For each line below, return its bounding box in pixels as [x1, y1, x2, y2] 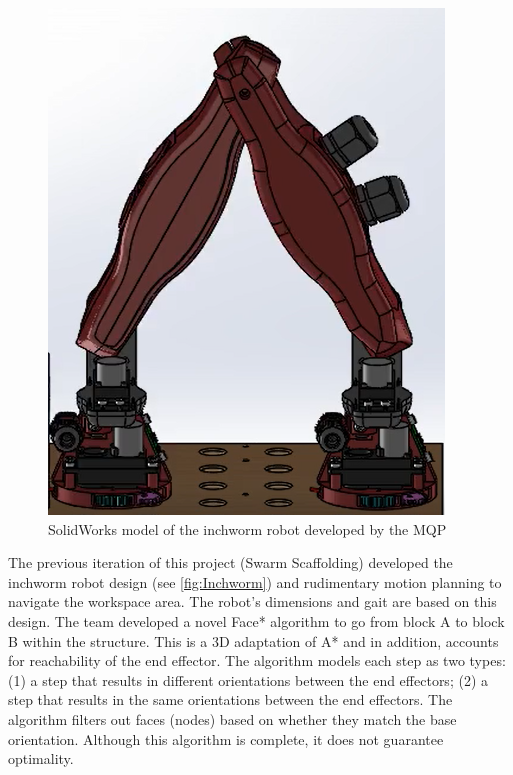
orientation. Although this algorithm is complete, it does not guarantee [8, 728, 444, 749]
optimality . [8, 748, 74, 769]
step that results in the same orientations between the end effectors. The [8, 689, 453, 710]
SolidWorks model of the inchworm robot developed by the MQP [48, 518, 447, 539]
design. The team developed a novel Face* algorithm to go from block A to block [8, 610, 505, 631]
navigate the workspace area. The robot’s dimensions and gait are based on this [8, 591, 497, 612]
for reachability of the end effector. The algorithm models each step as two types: [8, 650, 506, 671]
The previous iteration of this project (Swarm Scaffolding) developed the [8, 552, 453, 573]
